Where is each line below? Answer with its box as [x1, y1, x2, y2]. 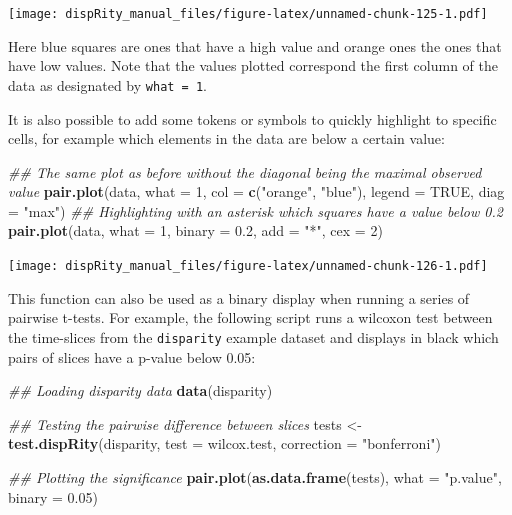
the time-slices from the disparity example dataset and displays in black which [8, 326, 499, 347]
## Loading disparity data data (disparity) [8, 380, 273, 401]
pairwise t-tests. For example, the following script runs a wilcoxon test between [8, 307, 493, 328]
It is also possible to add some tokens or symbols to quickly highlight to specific [8, 108, 497, 129]
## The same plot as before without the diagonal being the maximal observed [8, 161, 482, 182]
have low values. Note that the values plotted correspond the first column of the [8, 55, 499, 76]
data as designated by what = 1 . [8, 74, 208, 95]
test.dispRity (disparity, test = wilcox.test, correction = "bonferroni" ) [8, 433, 441, 454]
